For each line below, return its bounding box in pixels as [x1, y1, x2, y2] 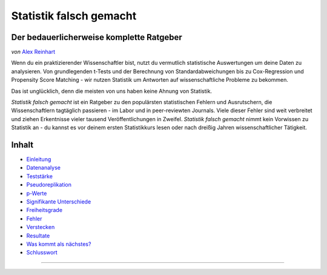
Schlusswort [26, 249, 58, 256]
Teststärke [26, 173, 53, 180]
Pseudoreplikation [26, 181, 72, 188]
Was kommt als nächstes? [26, 240, 91, 248]
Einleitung [26, 156, 51, 163]
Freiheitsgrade [26, 207, 63, 214]
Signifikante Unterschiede [26, 198, 91, 205]
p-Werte [26, 190, 47, 197]
